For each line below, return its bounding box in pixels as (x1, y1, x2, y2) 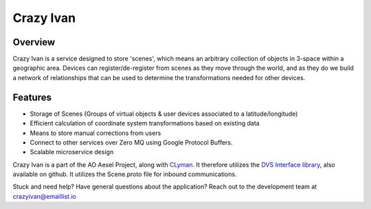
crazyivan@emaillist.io (12, 192, 77, 200)
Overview (12, 36, 56, 48)
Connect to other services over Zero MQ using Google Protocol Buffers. (30, 138, 233, 147)
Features (12, 91, 52, 103)
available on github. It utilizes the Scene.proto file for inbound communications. (12, 170, 237, 178)
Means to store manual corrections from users (30, 129, 161, 137)
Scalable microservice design (30, 148, 114, 156)
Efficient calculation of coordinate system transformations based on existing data (30, 119, 260, 127)
